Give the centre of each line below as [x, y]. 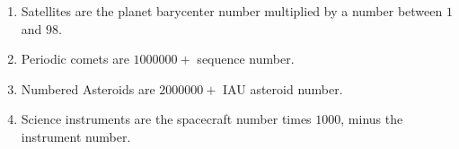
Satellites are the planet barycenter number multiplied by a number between [232, 11]
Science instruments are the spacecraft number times [166, 119]
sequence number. [246, 59]
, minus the [372, 119]
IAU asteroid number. [283, 88]
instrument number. [76, 136]
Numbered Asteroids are [88, 88]
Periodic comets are [75, 59]
